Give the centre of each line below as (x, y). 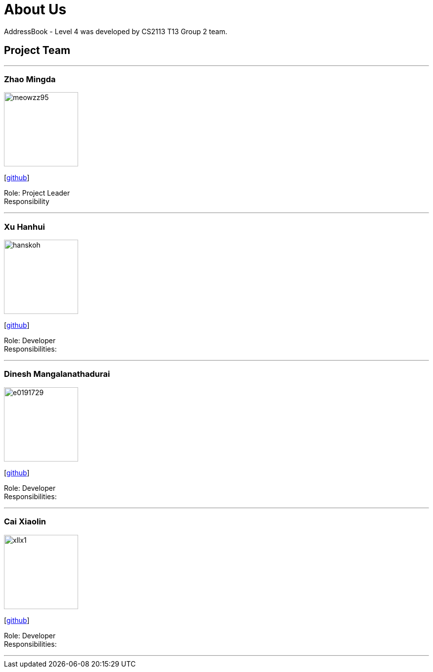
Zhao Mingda (30, 79)
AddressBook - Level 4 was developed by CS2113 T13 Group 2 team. (116, 31)
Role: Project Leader (37, 193)
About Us (35, 9)
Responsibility (27, 202)
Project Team (37, 51)
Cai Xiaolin (25, 522)
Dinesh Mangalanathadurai (57, 374)
